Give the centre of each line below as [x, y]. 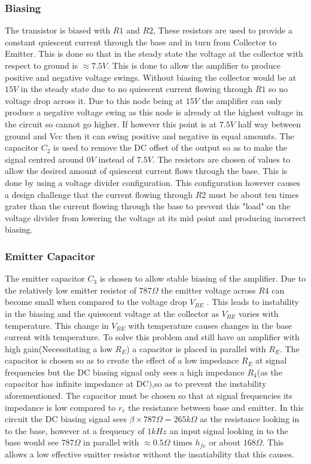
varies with [258, 313]
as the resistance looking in [250, 419]
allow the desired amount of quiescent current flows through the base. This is [146, 171]
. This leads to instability [253, 302]
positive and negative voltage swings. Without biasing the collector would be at [151, 77]
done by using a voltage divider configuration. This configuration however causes [153, 182]
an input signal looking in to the [229, 430]
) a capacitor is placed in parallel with [196, 348]
